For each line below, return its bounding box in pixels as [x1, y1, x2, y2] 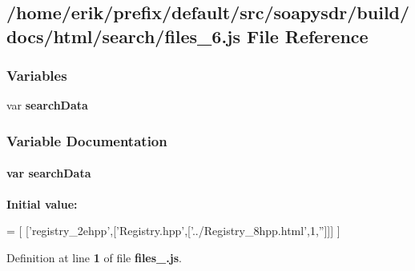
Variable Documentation [6, 130, 167, 150]
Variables [6, 66, 67, 86]
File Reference [247, 23, 369, 48]
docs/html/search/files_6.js [6, 23, 241, 48]
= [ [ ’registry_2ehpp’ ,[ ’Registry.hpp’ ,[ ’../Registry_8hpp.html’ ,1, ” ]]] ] [6, 222, 340, 239]
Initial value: [6, 195, 78, 212]
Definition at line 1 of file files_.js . [6, 249, 182, 265]
